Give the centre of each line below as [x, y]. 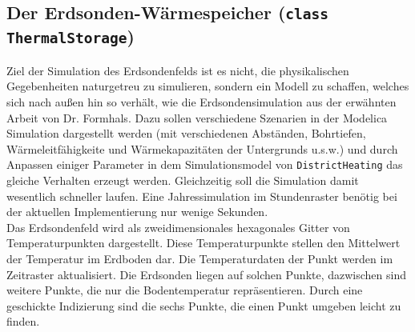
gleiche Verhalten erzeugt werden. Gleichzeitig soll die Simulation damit [183, 180]
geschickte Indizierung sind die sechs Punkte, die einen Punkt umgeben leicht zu [204, 305]
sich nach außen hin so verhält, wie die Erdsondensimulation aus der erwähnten [201, 101]
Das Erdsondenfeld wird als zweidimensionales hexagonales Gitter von [178, 227]
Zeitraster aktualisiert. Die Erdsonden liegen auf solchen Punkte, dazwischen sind [206, 274]
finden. [23, 321]
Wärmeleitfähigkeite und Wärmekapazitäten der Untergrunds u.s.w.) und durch [202, 148]
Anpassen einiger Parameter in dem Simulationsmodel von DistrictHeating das [205, 164]
